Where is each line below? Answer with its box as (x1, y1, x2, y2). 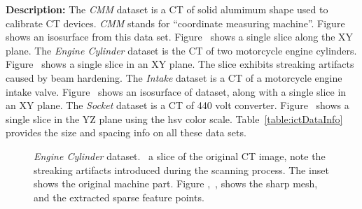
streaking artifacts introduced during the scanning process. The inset (34, 162, 329, 177)
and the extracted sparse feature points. (34, 189, 204, 204)
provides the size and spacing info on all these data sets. (6, 125, 246, 140)
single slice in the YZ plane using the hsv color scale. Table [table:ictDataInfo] (6, 111, 343, 126)
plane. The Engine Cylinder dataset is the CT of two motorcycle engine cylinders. (6, 43, 357, 57)
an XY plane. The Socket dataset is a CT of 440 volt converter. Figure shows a (6, 98, 349, 113)
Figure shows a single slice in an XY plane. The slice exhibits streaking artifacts (6, 57, 354, 71)
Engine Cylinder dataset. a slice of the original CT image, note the (34, 148, 326, 163)
